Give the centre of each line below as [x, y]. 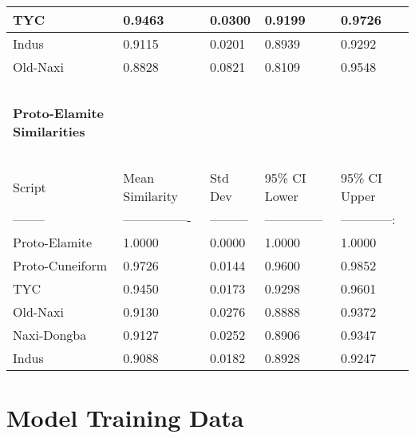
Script [30, 187]
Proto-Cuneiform [60, 265]
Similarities [49, 131]
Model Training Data [125, 418]
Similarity [150, 196]
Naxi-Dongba [50, 335]
